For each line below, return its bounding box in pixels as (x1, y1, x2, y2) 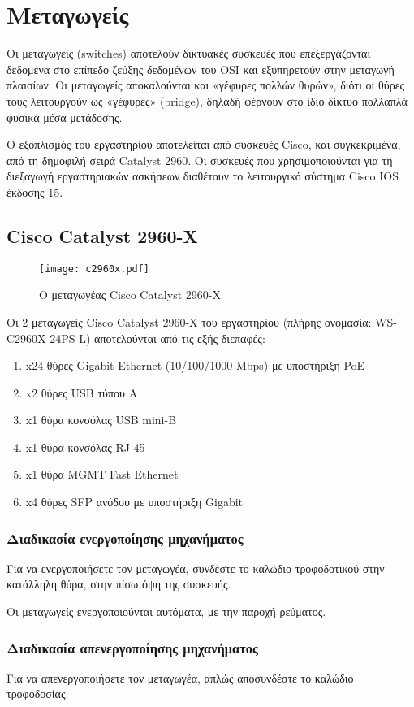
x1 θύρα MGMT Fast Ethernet (25, 466, 179, 483)
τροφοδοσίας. (6, 685, 69, 702)
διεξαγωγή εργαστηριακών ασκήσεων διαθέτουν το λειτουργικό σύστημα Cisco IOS (6, 167, 399, 184)
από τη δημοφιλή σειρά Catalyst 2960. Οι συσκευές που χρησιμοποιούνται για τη (6, 151, 393, 168)
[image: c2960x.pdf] (39, 262, 150, 275)
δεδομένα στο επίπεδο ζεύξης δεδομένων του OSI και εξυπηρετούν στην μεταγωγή (6, 60, 395, 77)
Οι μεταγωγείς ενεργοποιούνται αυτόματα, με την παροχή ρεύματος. (6, 603, 326, 620)
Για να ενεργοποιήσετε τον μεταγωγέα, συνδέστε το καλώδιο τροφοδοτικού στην (6, 559, 385, 576)
